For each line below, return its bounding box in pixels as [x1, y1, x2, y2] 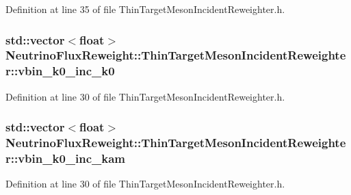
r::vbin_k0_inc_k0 [5, 62, 115, 79]
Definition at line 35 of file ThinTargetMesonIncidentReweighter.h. [5, 2, 285, 16]
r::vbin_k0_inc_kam [5, 150, 126, 167]
